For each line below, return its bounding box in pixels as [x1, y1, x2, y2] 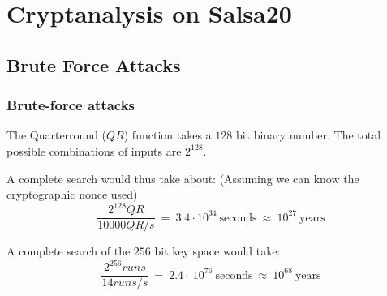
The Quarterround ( [6, 127, 107, 144]
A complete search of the [6, 242, 131, 260]
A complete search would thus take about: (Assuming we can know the [6, 169, 359, 187]
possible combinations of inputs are [6, 142, 182, 159]
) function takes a [123, 127, 212, 144]
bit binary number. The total [235, 127, 381, 144]
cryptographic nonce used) [6, 186, 138, 203]
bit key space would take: [154, 242, 281, 260]
